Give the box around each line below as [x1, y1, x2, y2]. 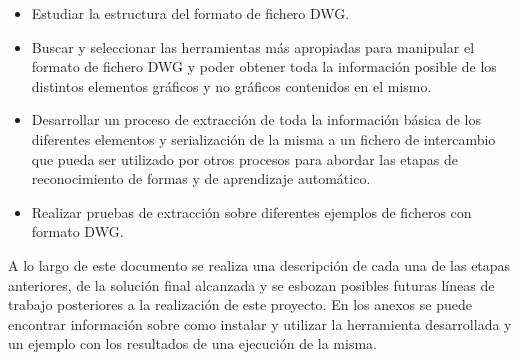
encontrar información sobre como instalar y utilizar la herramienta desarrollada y [8, 313, 512, 334]
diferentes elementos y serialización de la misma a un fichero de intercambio [31, 128, 496, 149]
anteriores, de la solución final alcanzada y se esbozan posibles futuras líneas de [8, 274, 495, 295]
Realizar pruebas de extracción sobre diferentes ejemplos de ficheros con [31, 201, 472, 222]
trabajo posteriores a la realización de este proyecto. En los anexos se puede [8, 294, 472, 315]
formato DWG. [31, 221, 124, 242]
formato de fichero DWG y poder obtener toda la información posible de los [31, 56, 497, 77]
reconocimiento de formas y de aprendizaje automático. [31, 168, 371, 189]
